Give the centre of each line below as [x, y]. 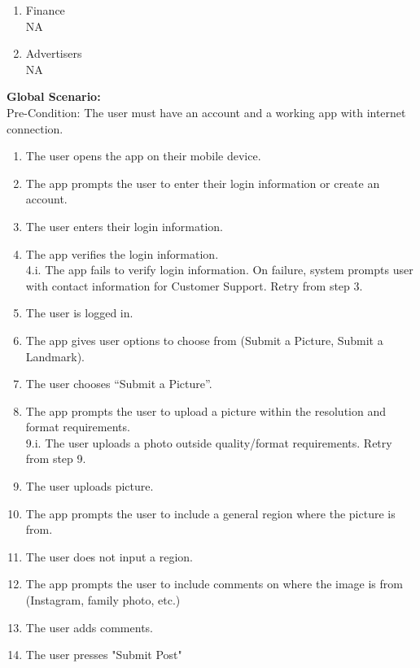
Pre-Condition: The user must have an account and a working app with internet [206, 112]
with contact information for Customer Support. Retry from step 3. [194, 285]
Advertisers [54, 53]
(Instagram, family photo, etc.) [103, 600]
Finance [45, 10]
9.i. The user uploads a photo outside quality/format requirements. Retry [209, 442]
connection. [35, 128]
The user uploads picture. [90, 486]
